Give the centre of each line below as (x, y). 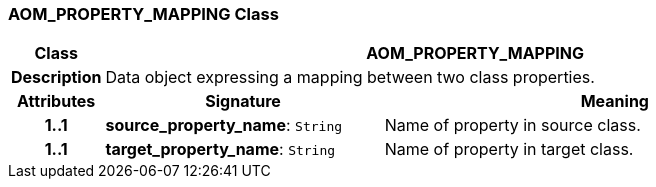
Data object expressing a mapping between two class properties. (350, 77)
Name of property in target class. (509, 149)
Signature (243, 101)
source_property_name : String (224, 125)
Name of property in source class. (512, 125)
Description (56, 77)
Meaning (614, 101)
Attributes (56, 101)
